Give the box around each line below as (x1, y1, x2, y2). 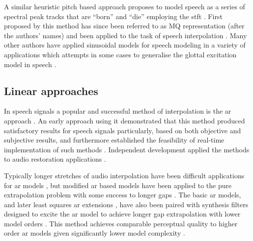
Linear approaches (4, 83, 98, 98)
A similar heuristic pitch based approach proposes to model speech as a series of (4, 1, 245, 11)
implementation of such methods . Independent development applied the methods (4, 144, 250, 154)
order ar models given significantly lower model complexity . (4, 228, 185, 238)
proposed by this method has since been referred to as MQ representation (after (4, 21, 245, 31)
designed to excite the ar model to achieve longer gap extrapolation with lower (4, 209, 241, 219)
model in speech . (4, 59, 56, 69)
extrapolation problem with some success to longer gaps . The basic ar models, (4, 190, 241, 200)
